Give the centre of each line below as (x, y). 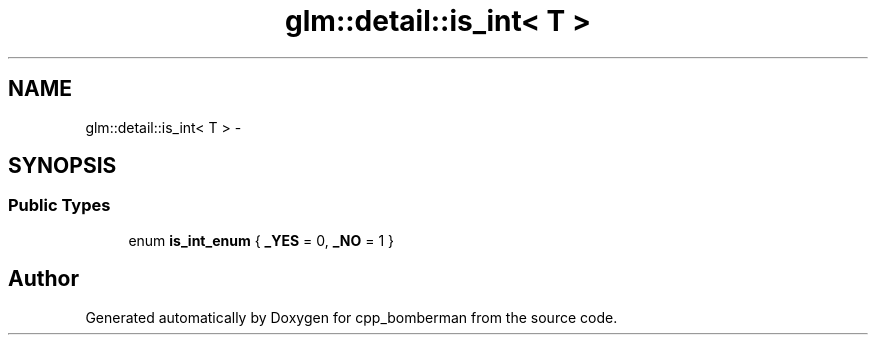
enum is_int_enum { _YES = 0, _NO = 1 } (261, 240)
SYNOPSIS (62, 166)
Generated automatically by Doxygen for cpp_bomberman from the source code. (351, 317)
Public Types (59, 205)
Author (43, 279)
